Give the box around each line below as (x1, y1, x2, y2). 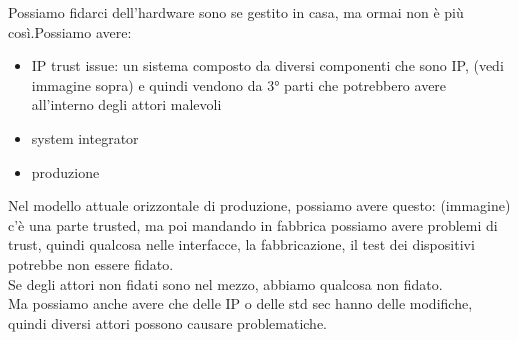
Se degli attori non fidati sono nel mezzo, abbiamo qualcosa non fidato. (8, 273, 443, 294)
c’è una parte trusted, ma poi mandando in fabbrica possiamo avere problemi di (8, 214, 498, 235)
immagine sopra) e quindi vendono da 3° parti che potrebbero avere (31, 74, 447, 95)
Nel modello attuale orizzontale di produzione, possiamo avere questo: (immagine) (8, 195, 511, 216)
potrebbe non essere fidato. (8, 253, 174, 274)
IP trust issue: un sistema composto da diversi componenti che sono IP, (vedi (31, 55, 504, 76)
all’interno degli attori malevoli (31, 94, 222, 115)
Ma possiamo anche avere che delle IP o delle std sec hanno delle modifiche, (8, 293, 473, 314)
